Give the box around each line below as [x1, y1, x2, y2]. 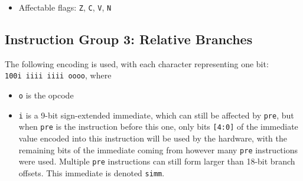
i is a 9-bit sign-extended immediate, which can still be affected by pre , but [18, 108, 294, 121]
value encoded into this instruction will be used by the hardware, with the [18, 132, 287, 144]
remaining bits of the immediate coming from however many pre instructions [18, 143, 298, 156]
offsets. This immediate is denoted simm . [18, 166, 165, 179]
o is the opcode [18, 89, 74, 101]
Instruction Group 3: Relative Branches [5, 30, 253, 48]
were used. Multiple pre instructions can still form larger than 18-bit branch [18, 155, 295, 167]
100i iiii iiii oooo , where [5, 69, 112, 81]
